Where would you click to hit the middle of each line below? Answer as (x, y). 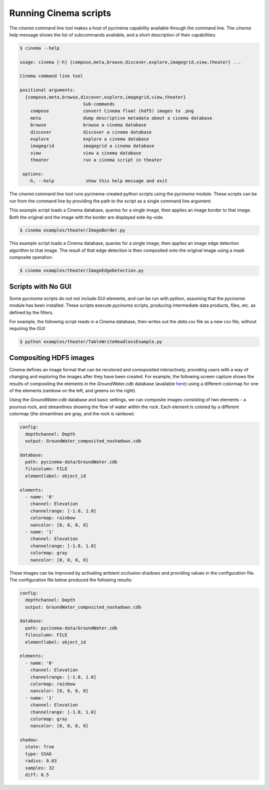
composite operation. (31, 257)
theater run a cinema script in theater (96, 160)
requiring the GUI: (27, 329)
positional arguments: (47, 90)
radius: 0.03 (41, 761)
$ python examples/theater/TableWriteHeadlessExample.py (91, 342)
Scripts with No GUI (40, 287)
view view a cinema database (86, 153)
